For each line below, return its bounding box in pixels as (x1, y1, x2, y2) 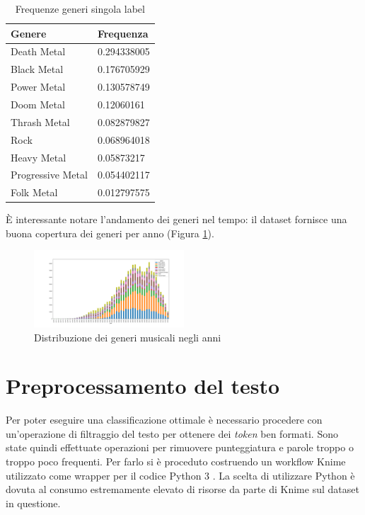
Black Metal (11, 62, 64, 77)
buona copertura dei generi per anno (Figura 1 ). (6, 225, 214, 240)
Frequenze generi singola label (15, 1, 145, 16)
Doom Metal (11, 96, 65, 111)
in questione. (6, 495, 61, 510)
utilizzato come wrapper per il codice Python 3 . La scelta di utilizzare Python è (6, 468, 355, 482)
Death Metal (11, 44, 66, 59)
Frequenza (97, 26, 149, 40)
